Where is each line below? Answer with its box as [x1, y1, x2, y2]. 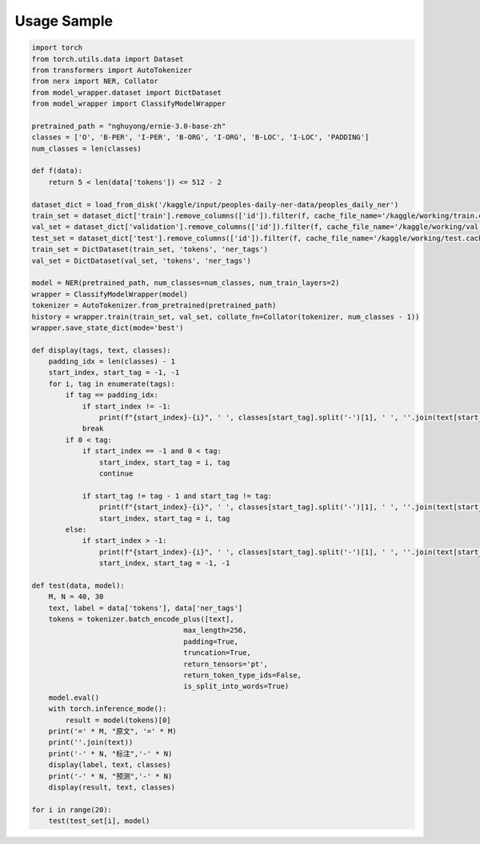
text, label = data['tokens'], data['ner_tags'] [48, 603, 243, 613]
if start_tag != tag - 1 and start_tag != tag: [82, 491, 273, 500]
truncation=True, [183, 649, 251, 657]
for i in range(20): [31, 805, 112, 814]
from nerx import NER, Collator [31, 77, 159, 86]
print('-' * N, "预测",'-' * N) [48, 771, 173, 781]
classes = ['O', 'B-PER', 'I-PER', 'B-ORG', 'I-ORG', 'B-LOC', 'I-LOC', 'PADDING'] [31, 133, 370, 142]
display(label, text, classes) [48, 761, 171, 770]
